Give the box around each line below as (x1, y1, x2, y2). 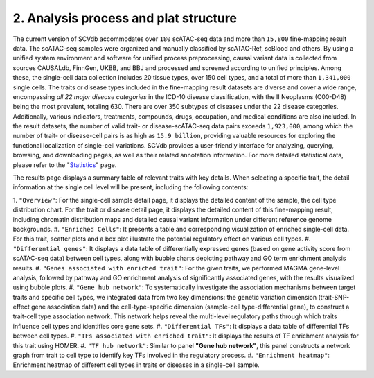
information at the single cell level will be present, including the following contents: (12, 183, 249, 191)
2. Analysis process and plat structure (12, 10, 238, 26)
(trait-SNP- (318, 293, 350, 301)
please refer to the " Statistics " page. (12, 160, 117, 169)
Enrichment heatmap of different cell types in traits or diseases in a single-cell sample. (12, 361, 260, 369)
